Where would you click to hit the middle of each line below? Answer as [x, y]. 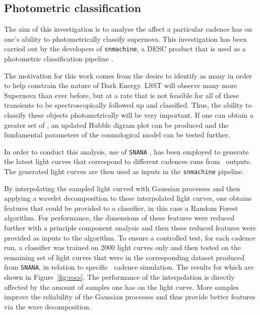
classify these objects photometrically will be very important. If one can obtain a [129, 115]
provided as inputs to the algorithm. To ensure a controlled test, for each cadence [130, 237]
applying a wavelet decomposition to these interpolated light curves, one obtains [128, 198]
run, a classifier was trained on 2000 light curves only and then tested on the [122, 247]
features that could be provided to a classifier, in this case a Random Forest [121, 208]
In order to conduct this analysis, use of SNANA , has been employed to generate [126, 151]
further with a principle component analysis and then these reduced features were [130, 228]
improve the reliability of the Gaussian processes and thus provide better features [130, 297]
